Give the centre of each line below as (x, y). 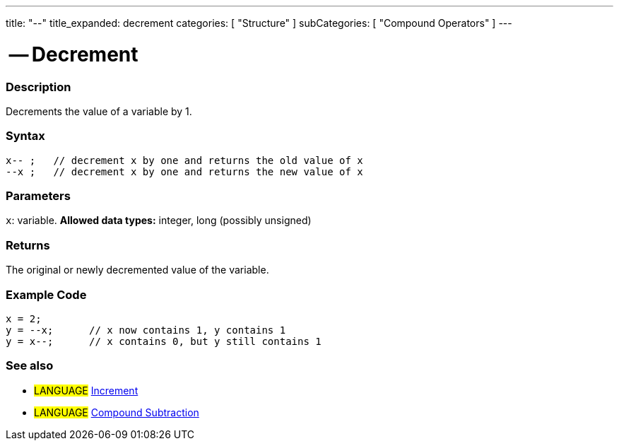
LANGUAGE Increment (86, 390)
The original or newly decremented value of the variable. (137, 270)
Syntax (25, 136)
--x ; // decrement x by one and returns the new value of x (184, 171)
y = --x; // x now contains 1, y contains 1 (146, 330)
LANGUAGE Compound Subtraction (117, 412)
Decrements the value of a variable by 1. (99, 111)
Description (39, 87)
